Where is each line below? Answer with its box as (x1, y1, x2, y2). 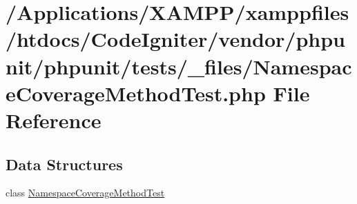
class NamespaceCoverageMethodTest (6, 185, 165, 200)
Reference (6, 105, 102, 134)
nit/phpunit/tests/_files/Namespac (6, 52, 352, 80)
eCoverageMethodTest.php (6, 79, 266, 107)
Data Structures (6, 153, 123, 174)
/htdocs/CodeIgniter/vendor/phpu (6, 25, 345, 53)
